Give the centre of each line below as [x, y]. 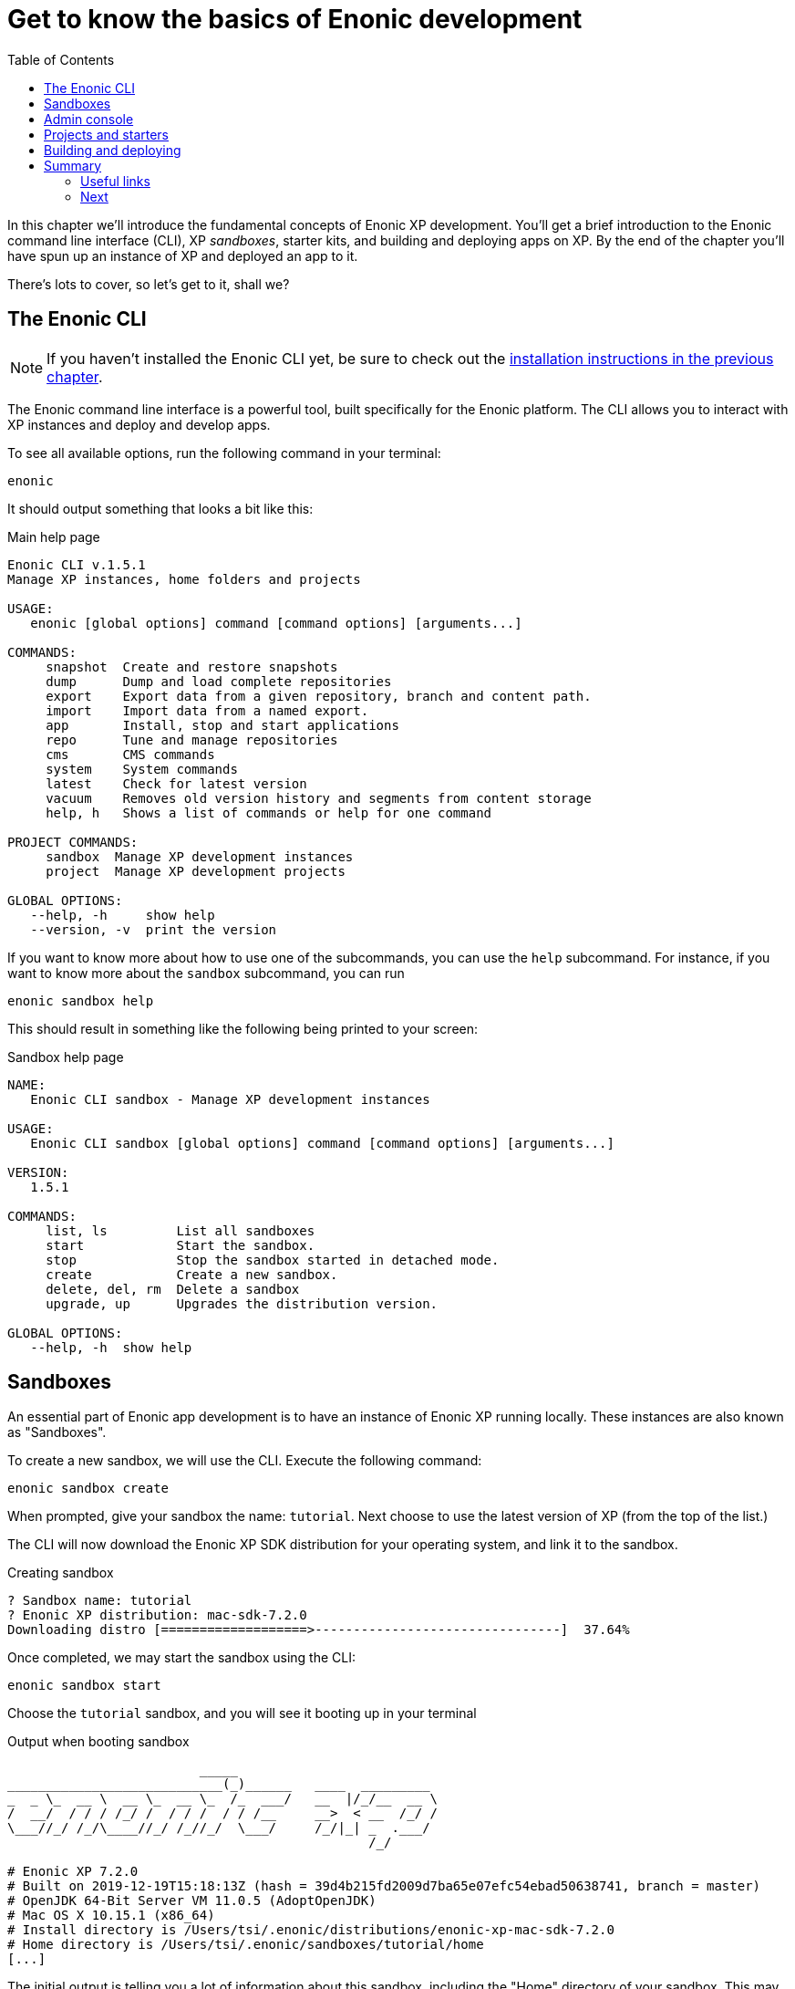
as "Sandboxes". [57, 1432]
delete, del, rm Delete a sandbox [173, 1289]
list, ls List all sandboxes [181, 1230]
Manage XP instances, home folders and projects [184, 579]
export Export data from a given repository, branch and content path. [319, 696]
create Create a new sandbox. [192, 1274]
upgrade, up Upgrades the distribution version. [242, 1303]
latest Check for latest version [176, 783]
